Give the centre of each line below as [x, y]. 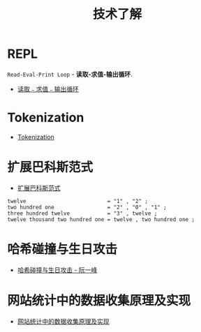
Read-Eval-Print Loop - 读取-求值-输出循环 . [70, 74]
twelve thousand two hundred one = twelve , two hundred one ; [101, 219]
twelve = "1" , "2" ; [78, 201]
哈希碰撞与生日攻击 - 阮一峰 [57, 270]
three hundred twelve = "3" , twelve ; [82, 213]
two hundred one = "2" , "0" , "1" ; [87, 207]
